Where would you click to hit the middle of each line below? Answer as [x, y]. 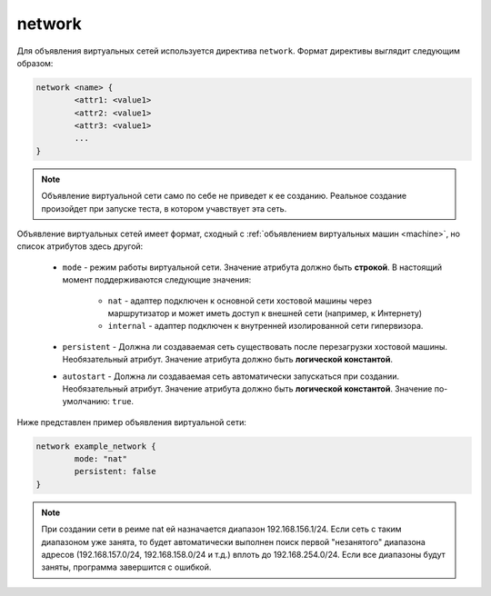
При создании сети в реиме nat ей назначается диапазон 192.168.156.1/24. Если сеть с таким [221, 529]
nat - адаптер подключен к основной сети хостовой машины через [240, 301]
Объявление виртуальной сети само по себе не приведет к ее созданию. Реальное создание [224, 196]
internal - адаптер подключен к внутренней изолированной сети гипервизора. [266, 326]
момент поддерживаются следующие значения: [157, 280]
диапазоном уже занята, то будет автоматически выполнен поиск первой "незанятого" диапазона [234, 541]
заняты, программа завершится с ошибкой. [126, 567]
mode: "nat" [100, 459]
